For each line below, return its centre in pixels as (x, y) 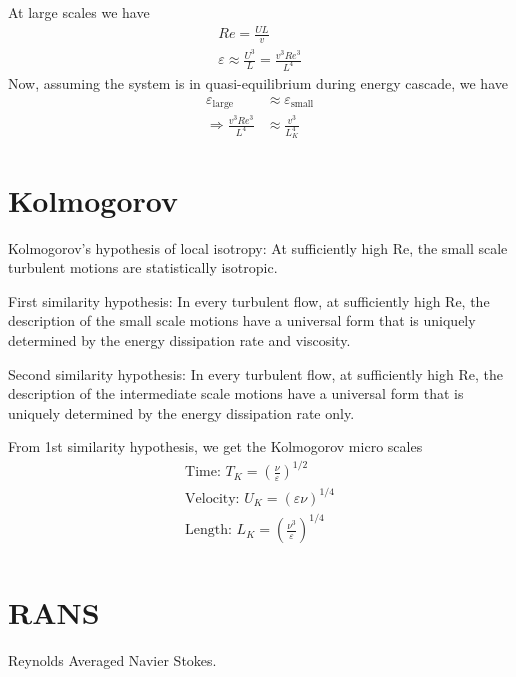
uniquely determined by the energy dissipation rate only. (181, 412)
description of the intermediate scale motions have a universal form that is (236, 393)
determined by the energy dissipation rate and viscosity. (179, 339)
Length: (208, 530)
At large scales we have (79, 12)
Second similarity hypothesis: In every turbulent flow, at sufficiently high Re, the (255, 373)
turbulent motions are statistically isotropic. (143, 267)
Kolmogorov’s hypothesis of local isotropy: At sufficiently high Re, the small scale (258, 247)
